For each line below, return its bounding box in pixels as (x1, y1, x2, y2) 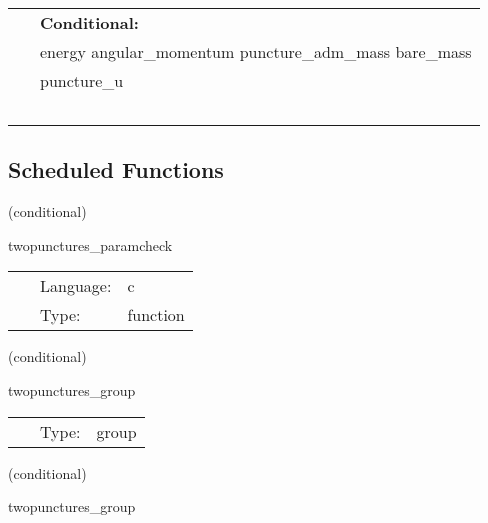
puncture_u (40, 69, 124, 92)
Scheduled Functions (8, 154, 224, 185)
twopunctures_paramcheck (8, 234, 173, 255)
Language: (40, 274, 112, 298)
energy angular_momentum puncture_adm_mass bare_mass (40, 40, 472, 63)
